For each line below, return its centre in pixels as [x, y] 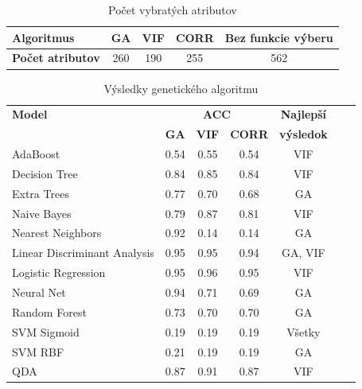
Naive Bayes [42, 213]
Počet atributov [56, 58]
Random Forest [49, 311]
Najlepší [304, 114]
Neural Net [39, 292]
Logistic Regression [59, 272]
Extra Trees [41, 193]
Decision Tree [45, 173]
